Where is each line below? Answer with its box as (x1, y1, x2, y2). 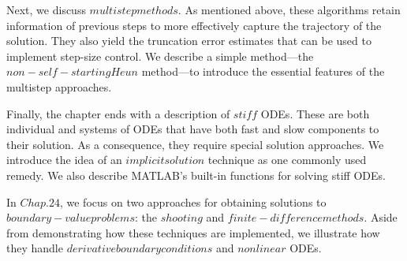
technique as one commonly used (207, 151, 367, 168)
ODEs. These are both (260, 105, 370, 121)
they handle (6, 240, 63, 256)
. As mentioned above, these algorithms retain (177, 2, 401, 17)
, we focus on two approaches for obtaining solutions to (59, 193, 327, 210)
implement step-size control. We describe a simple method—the (6, 47, 314, 64)
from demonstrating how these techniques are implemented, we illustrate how (6, 224, 380, 240)
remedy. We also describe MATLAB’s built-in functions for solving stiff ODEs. (6, 166, 386, 183)
